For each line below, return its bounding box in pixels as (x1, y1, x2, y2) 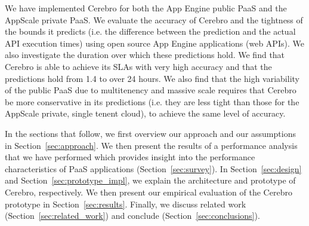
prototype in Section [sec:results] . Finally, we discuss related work (5, 197, 246, 210)
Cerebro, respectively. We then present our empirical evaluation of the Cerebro (5, 185, 292, 198)
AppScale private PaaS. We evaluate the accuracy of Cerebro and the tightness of (5, 13, 303, 26)
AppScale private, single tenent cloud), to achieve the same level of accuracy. (5, 107, 286, 120)
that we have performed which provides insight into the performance (5, 151, 255, 163)
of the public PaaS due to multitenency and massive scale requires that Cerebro (5, 84, 296, 96)
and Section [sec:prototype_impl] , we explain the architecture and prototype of (5, 174, 296, 187)
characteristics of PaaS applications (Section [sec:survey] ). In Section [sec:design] (5, 162, 302, 175)
